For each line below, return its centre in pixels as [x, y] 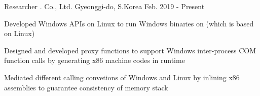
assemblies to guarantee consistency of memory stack [86, 87]
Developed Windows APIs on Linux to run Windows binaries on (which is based [129, 23]
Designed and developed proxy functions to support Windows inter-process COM [130, 50]
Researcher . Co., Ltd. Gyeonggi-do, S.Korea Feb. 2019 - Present [104, 6]
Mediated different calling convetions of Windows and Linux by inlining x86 [122, 77]
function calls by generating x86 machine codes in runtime [95, 60]
